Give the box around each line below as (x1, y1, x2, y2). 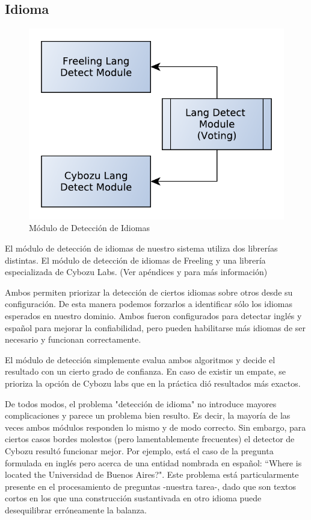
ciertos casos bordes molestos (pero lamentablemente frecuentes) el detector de (5, 433, 295, 445)
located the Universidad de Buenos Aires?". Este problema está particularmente (5, 468, 299, 481)
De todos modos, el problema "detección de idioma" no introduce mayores (5, 397, 277, 410)
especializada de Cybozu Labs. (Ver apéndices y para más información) (5, 265, 268, 278)
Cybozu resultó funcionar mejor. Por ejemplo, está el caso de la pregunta (5, 444, 274, 457)
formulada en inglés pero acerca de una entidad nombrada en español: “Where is (5, 456, 302, 469)
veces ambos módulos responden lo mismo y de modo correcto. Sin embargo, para (5, 420, 306, 433)
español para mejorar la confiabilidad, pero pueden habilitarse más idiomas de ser (5, 321, 306, 334)
